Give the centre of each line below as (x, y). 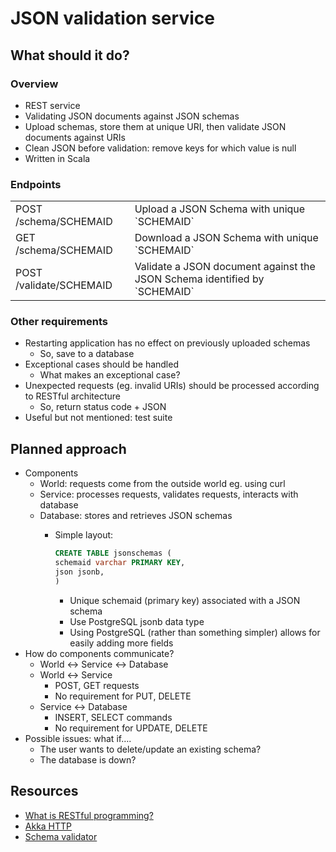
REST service (52, 105)
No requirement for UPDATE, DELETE (131, 728)
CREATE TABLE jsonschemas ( (113, 553)
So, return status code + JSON (103, 407)
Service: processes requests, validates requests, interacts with (169, 494)
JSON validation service (112, 18)
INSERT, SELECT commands (113, 717)
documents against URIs (75, 137)
